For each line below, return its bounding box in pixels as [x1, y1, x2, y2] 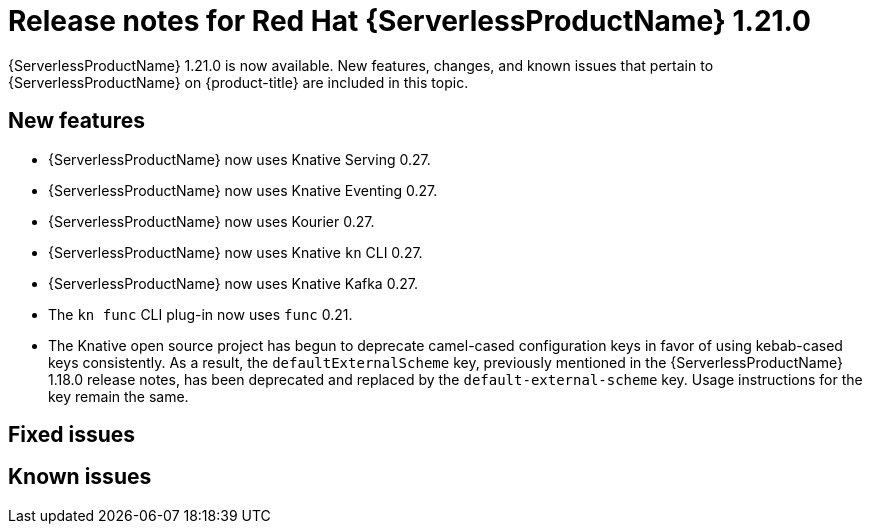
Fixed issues [8, 422, 136, 448]
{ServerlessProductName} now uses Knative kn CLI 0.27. [48, 243, 423, 261]
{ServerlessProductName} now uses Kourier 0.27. [48, 212, 375, 230]
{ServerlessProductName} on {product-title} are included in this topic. [8, 73, 469, 91]
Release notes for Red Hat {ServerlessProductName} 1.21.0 [8, 4, 812, 38]
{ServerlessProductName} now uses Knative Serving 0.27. [48, 150, 431, 168]
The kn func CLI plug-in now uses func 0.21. [48, 305, 353, 323]
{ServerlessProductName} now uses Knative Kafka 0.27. [48, 274, 418, 292]
